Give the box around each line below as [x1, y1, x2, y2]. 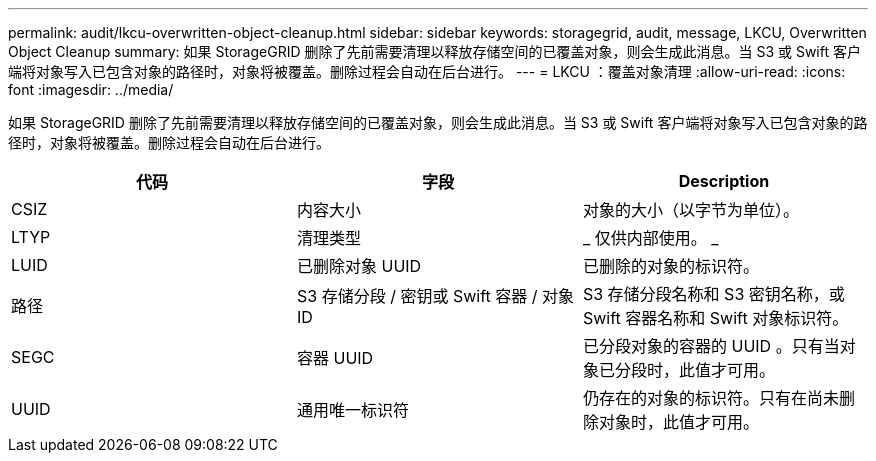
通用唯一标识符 [296, 400, 409, 420]
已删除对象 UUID [296, 256, 422, 276]
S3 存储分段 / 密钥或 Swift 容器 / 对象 [296, 286, 575, 306]
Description [678, 171, 770, 191]
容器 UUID [296, 348, 374, 368]
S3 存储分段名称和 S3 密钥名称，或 [582, 284, 845, 304]
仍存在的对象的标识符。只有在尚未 [582, 388, 839, 408]
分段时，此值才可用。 [614, 360, 775, 380]
